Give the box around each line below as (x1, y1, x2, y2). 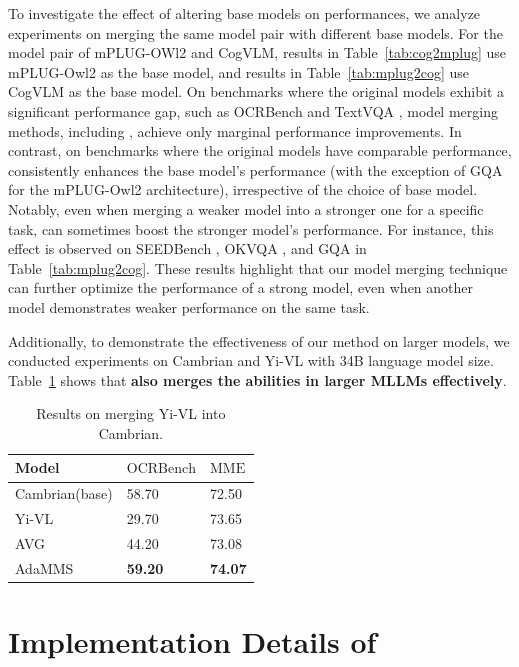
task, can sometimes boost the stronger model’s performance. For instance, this (8, 218, 494, 239)
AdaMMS (15, 557, 74, 578)
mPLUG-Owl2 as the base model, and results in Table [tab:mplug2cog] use (8, 61, 469, 82)
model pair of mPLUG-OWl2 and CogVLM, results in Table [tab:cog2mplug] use (8, 42, 507, 63)
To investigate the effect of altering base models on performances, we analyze (8, 3, 481, 23)
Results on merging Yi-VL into (36, 403, 226, 424)
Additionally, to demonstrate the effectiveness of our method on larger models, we (8, 330, 510, 351)
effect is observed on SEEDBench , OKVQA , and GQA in (8, 238, 367, 259)
